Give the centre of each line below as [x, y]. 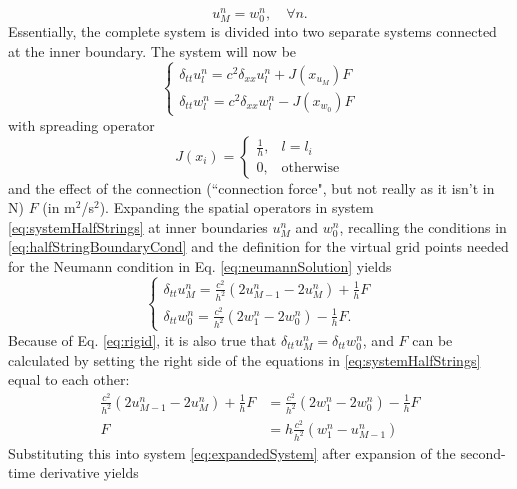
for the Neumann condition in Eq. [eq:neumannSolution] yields [200, 265]
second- [483, 452]
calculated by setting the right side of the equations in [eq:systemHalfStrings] [244, 359]
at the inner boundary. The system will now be [152, 50]
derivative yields [89, 472]
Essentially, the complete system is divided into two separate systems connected [252, 31]
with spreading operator [81, 124]
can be [432, 339]
